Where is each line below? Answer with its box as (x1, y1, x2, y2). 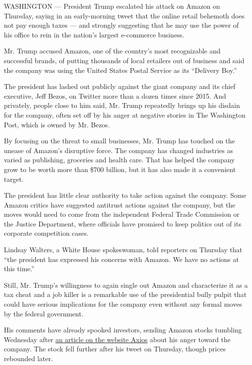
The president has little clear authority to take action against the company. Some (4, 190, 246, 200)
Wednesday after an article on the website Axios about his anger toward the (4, 334, 231, 344)
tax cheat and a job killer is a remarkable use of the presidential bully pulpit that (4, 289, 247, 299)
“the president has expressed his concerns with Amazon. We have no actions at (4, 254, 239, 264)
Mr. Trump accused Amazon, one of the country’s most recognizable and (4, 46, 221, 56)
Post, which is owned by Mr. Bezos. (4, 119, 110, 129)
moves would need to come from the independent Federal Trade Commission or (4, 209, 240, 219)
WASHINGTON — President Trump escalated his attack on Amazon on (4, 1, 220, 11)
